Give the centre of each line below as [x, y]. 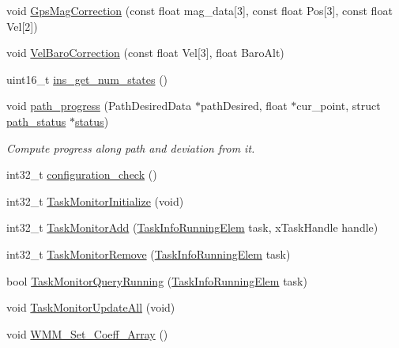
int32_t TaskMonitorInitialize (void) [95, 200]
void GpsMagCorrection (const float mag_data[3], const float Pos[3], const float [199, 10]
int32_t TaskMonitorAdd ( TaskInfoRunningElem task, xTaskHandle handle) [192, 227]
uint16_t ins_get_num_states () [87, 79]
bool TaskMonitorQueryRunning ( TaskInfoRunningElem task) [157, 280]
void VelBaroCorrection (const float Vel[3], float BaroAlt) [145, 53]
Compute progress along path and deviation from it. [131, 148]
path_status [36, 121]
